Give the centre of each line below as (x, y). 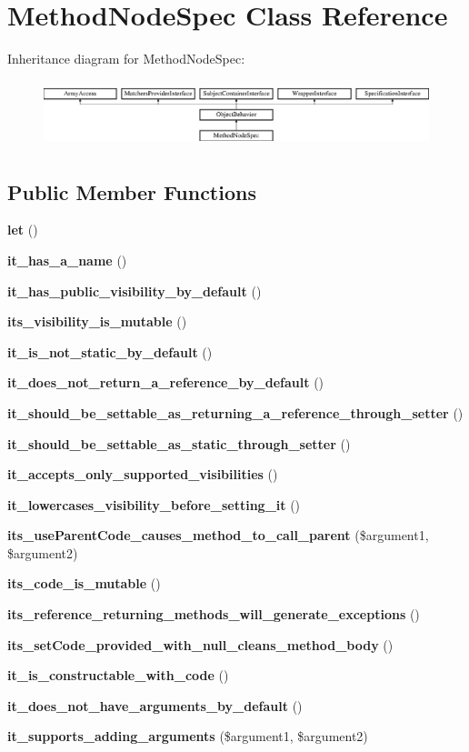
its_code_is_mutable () (84, 583)
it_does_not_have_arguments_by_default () (155, 705)
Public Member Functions (132, 191)
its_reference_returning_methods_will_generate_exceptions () (214, 614)
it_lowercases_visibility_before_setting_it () (154, 504)
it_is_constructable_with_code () (118, 675)
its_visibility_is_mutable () (97, 321)
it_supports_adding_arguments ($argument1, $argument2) (188, 736)
